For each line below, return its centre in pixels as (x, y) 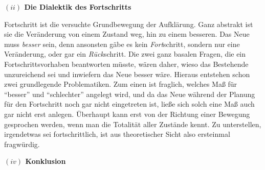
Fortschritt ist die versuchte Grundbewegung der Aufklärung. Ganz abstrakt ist (129, 24)
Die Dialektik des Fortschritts (78, 7)
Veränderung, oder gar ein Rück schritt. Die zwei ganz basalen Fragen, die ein (125, 54)
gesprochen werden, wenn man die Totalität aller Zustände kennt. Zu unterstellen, (133, 124)
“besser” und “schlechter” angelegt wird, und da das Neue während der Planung (130, 94)
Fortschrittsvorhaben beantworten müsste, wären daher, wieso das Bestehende (126, 64)
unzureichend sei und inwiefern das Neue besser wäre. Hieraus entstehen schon (127, 74)
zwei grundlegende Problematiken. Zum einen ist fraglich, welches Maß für (121, 84)
